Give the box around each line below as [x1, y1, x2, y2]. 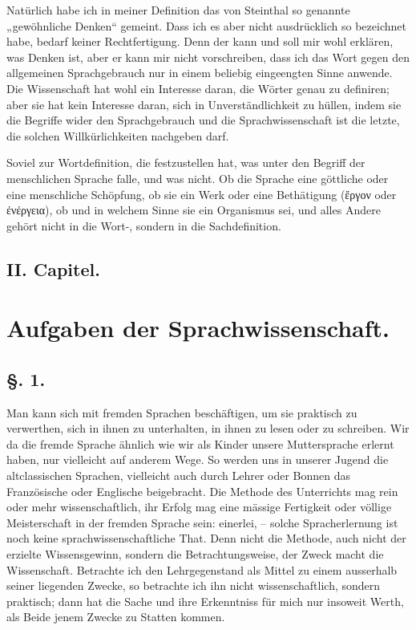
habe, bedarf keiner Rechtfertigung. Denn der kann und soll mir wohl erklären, [6, 33, 394, 50]
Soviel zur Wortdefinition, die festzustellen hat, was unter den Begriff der [6, 154, 366, 171]
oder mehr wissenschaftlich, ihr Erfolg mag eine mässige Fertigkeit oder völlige [6, 498, 392, 515]
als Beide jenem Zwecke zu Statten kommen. [6, 608, 225, 625]
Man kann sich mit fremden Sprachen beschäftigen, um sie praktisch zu [6, 404, 357, 421]
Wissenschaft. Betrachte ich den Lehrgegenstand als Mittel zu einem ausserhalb [6, 561, 398, 578]
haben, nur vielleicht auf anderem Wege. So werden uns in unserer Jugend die [6, 451, 389, 468]
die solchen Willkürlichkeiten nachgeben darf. [6, 127, 229, 144]
